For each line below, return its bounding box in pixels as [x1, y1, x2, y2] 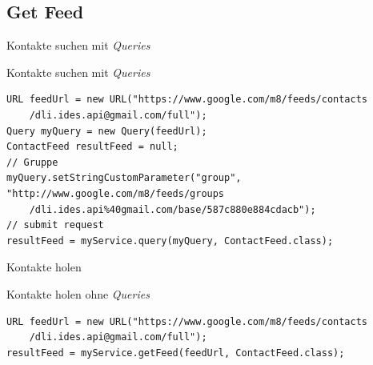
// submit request [6, 219, 104, 231]
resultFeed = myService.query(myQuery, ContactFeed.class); [6, 235, 334, 247]
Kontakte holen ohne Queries [6, 285, 150, 302]
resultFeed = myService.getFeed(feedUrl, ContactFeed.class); [6, 347, 345, 359]
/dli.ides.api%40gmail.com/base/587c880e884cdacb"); [29, 203, 316, 215]
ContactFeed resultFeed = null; [6, 141, 178, 153]
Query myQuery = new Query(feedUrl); [6, 125, 207, 137]
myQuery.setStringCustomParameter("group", [6, 172, 242, 184]
